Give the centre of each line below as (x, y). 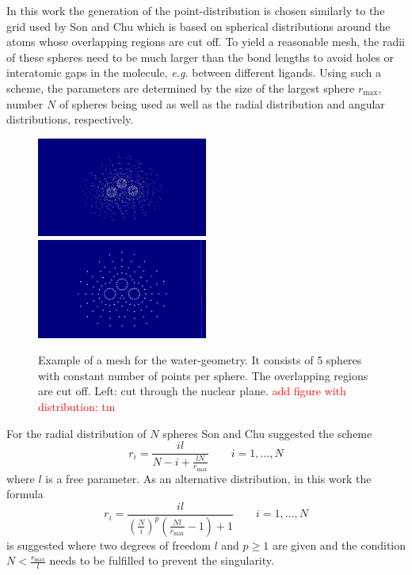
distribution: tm (77, 406)
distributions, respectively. (70, 119)
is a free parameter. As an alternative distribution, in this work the (208, 478)
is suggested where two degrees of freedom (109, 545)
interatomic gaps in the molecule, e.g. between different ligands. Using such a (194, 72)
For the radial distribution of (76, 433)
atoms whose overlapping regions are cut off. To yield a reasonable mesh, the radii (206, 42)
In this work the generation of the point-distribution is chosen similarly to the (196, 10)
